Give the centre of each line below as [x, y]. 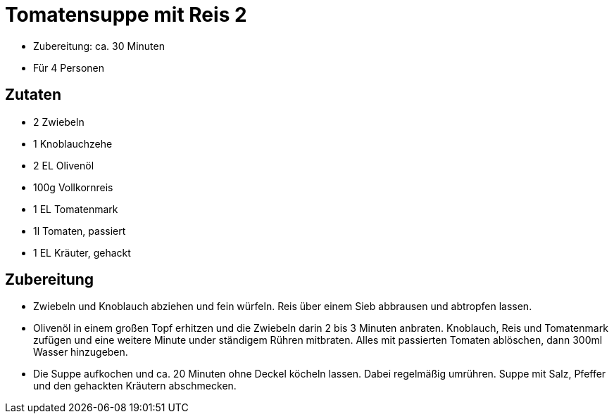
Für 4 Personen [69, 67]
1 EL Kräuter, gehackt [82, 252]
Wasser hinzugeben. [81, 352]
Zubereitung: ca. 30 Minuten [99, 46]
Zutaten [33, 95]
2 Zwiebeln [59, 122]
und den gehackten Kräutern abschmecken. [135, 386]
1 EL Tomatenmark [76, 209]
